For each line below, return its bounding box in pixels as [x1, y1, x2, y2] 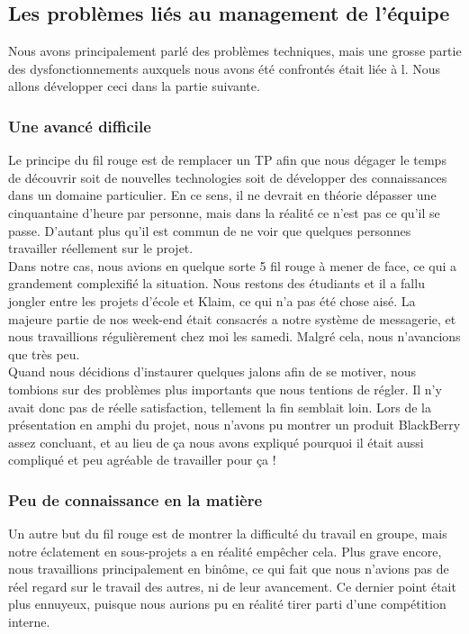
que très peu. [8, 344, 80, 363]
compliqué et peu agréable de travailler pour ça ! [8, 450, 276, 469]
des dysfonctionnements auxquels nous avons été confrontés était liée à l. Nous [8, 59, 441, 77]
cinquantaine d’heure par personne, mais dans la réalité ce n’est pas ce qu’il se [8, 203, 440, 222]
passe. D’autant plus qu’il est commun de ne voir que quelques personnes [8, 221, 411, 240]
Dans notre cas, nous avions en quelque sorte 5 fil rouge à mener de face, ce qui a [8, 256, 457, 275]
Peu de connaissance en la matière [8, 488, 263, 511]
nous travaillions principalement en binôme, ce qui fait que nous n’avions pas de [8, 559, 449, 578]
